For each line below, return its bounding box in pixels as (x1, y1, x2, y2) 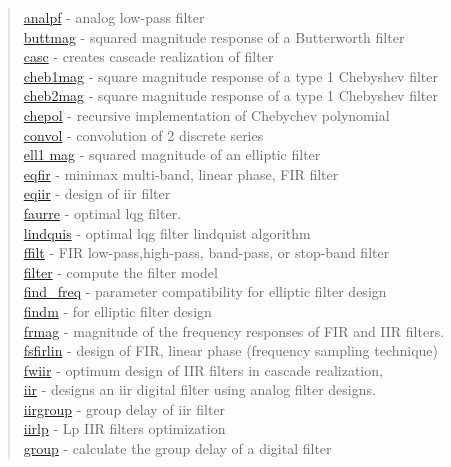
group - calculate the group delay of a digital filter (23, 438, 332, 459)
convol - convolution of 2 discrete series (23, 124, 264, 145)
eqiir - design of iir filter (23, 183, 171, 204)
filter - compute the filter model (23, 261, 218, 282)
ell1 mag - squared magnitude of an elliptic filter (23, 144, 321, 165)
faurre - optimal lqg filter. (23, 202, 182, 223)
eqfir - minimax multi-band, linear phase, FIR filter (23, 163, 339, 184)
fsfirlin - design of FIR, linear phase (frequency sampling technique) (23, 340, 439, 361)
